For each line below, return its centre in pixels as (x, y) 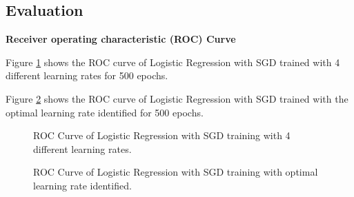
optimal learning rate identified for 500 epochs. (105, 112)
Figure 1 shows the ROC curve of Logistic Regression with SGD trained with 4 (173, 62)
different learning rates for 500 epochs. (87, 75)
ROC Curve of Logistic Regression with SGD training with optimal (176, 172)
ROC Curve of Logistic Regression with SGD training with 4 (162, 135)
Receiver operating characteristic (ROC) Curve (121, 39)
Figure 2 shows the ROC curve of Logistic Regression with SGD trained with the (177, 98)
